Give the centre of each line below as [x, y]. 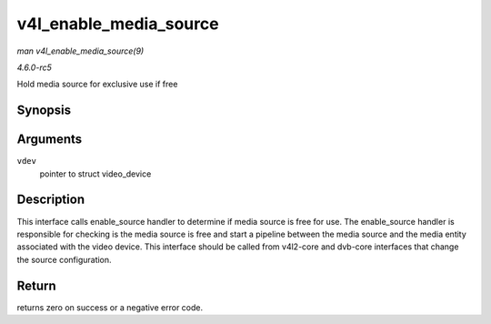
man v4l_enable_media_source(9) [80, 51]
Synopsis [44, 111]
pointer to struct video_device [95, 174]
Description [51, 200]
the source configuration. [65, 259]
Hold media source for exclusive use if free [97, 84]
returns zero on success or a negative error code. [110, 307]
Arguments [50, 140]
